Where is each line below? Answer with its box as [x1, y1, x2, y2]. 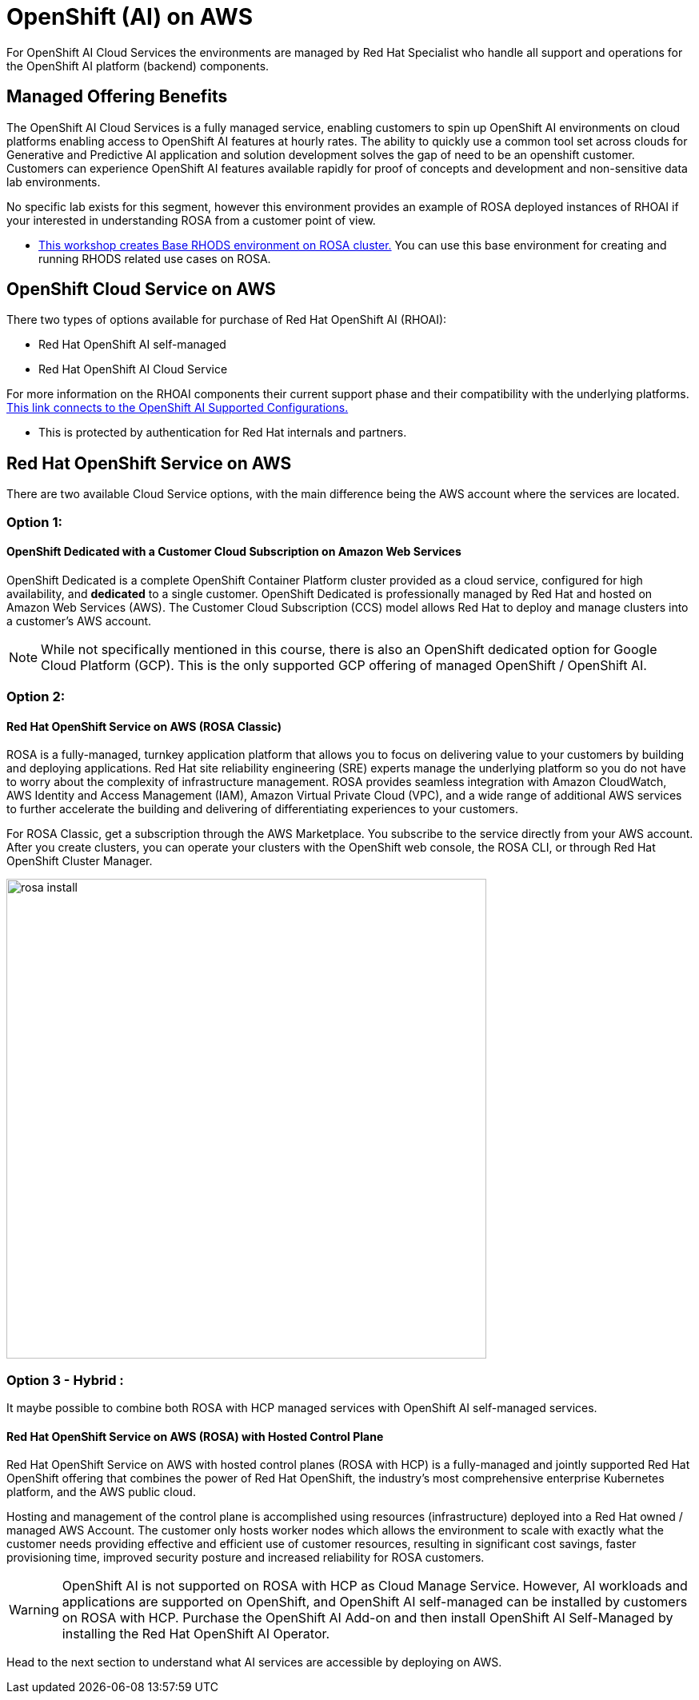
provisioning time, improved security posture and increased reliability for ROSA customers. [6, 1550, 485, 1565]
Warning [9, 1602, 59, 1618]
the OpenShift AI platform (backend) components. [6, 58, 270, 73]
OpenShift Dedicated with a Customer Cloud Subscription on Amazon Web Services [6, 545, 461, 559]
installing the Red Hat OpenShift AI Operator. [62, 1626, 330, 1642]
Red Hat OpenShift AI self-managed [38, 337, 226, 352]
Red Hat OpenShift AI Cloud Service [38, 362, 228, 377]
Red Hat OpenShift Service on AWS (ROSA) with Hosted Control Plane [6, 1429, 384, 1443]
